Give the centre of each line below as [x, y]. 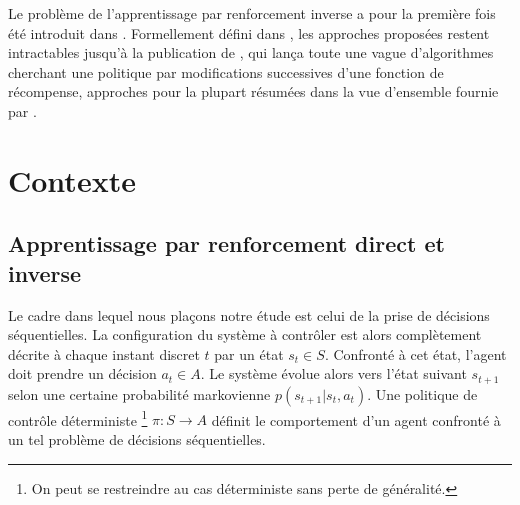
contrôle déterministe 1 [78, 418]
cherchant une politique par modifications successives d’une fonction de [226, 71]
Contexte [72, 179]
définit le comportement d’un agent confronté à [356, 419]
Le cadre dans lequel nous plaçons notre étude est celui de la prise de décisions [249, 314]
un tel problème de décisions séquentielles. [137, 439]
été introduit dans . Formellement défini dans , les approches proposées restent [249, 32]
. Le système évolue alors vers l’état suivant [333, 373]
